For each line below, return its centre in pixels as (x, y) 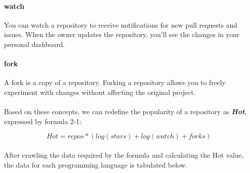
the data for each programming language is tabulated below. (96, 164)
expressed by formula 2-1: (43, 121)
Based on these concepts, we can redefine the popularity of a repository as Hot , (125, 111)
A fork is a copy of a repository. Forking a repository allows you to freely (115, 82)
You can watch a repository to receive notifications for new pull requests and (121, 24)
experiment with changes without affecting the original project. (100, 92)
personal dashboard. (34, 44)
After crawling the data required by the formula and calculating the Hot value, (124, 154)
